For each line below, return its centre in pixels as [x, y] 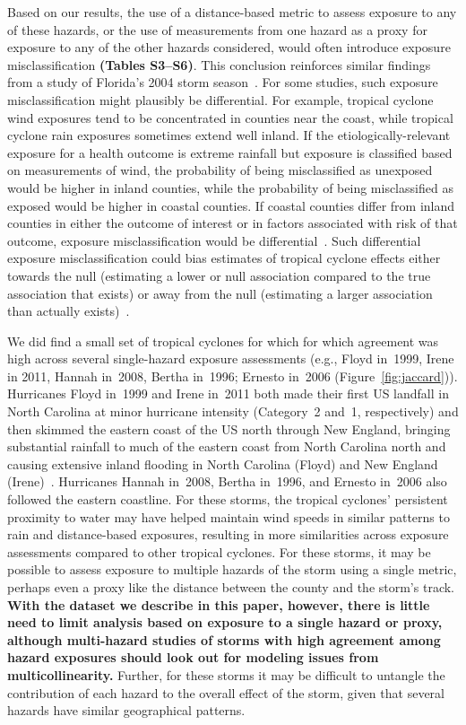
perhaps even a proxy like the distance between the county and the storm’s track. [231, 587]
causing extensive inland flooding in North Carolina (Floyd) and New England [223, 463]
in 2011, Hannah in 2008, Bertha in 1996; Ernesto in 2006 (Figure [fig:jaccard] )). [233, 376]
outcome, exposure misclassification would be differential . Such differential [214, 240]
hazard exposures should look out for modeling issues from [193, 657]
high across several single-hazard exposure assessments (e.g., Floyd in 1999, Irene [231, 358]
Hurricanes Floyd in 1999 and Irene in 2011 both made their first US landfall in [228, 393]
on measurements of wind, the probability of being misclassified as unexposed [220, 170]
